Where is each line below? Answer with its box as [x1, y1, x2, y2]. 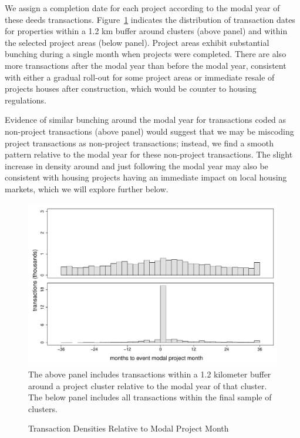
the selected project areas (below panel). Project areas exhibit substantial [5, 36, 269, 48]
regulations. [5, 93, 46, 106]
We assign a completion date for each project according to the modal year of [5, 2, 280, 14]
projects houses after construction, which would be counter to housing [5, 82, 257, 95]
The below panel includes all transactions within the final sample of [28, 391, 272, 403]
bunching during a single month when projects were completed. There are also [5, 48, 286, 60]
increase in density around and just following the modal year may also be [5, 159, 268, 172]
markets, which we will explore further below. [5, 182, 168, 195]
